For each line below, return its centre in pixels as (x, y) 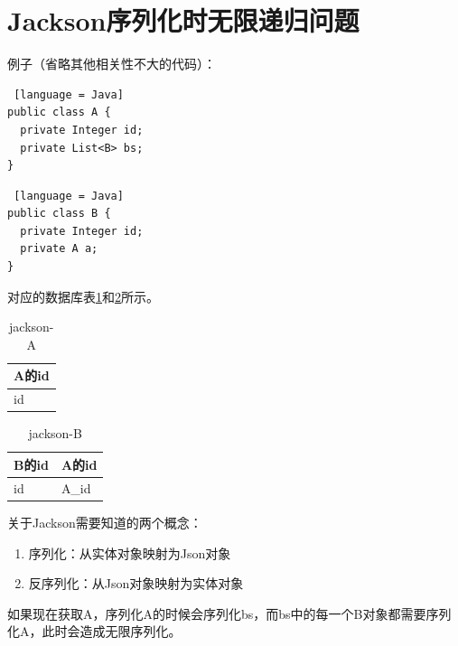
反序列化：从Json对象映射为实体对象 (136, 583)
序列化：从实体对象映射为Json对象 (130, 552)
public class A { (59, 112)
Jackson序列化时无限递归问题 (183, 20)
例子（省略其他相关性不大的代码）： (112, 64)
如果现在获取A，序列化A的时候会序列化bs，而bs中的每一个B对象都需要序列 (229, 613)
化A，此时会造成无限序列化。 (94, 631)
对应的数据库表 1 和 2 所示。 (83, 296)
